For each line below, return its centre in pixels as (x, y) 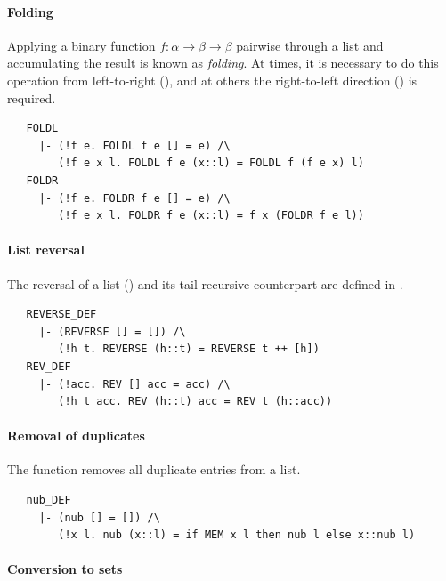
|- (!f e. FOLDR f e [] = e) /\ (134, 198)
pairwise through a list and (310, 45)
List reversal (46, 250)
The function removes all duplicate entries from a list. (154, 469)
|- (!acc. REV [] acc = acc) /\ (134, 384)
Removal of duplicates (76, 436)
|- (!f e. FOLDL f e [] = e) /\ (134, 145)
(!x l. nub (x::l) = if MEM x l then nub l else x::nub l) (237, 535)
